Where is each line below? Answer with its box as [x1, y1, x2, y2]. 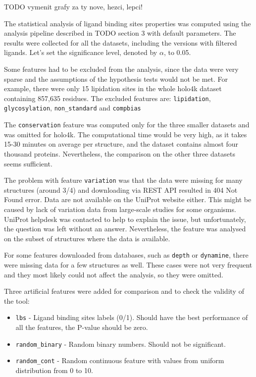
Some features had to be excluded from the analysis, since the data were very [4, 63, 239, 74]
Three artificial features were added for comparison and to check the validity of [4, 286, 244, 296]
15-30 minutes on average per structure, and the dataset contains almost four [4, 139, 239, 149]
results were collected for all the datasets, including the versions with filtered [4, 37, 237, 48]
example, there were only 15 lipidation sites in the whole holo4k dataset [4, 83, 222, 94]
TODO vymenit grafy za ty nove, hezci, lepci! [4, 1, 143, 11]
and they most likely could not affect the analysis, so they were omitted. [4, 269, 223, 279]
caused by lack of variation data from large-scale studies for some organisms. [4, 204, 236, 214]
